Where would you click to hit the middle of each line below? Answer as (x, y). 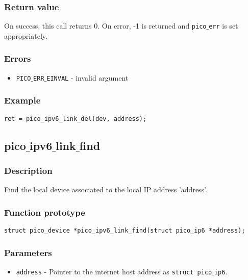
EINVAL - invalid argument (88, 77)
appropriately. (26, 35)
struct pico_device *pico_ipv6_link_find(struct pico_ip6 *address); (125, 231)
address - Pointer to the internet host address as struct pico (114, 271)
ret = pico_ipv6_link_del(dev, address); (76, 119)
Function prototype (45, 212)
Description (28, 170)
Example (22, 100)
